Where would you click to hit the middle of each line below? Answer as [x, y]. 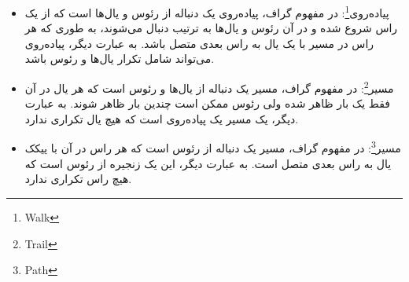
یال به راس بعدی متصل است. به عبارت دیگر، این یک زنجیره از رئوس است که [208, 163]
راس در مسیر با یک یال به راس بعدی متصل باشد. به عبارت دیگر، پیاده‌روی [199, 43]
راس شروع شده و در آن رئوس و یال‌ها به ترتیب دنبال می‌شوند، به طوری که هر [211, 28]
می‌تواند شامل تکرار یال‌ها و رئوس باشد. [120, 59]
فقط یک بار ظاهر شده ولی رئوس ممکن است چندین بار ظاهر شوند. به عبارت [207, 103]
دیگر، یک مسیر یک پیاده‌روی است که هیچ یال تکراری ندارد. [162, 118]
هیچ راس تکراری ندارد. [78, 179]
